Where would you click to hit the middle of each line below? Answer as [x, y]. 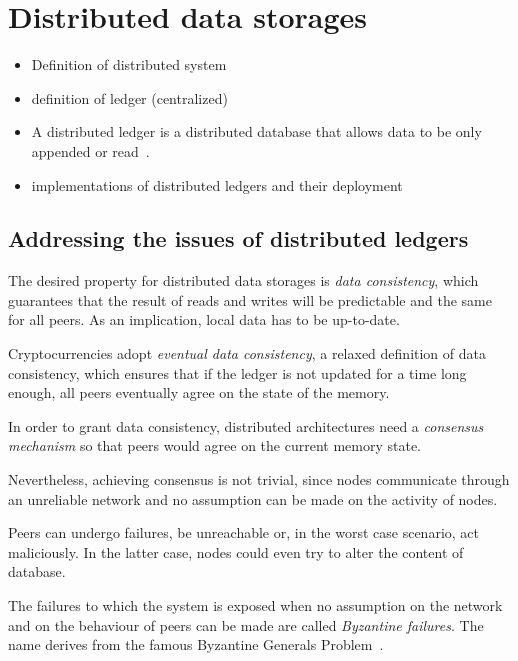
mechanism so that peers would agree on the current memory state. [214, 445]
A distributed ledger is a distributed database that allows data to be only [256, 131]
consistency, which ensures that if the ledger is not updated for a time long [237, 372]
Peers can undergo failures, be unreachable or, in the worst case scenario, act [243, 532]
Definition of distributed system [129, 64]
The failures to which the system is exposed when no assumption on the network [255, 605]
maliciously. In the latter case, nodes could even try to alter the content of [236, 551]
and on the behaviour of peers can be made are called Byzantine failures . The [246, 624]
